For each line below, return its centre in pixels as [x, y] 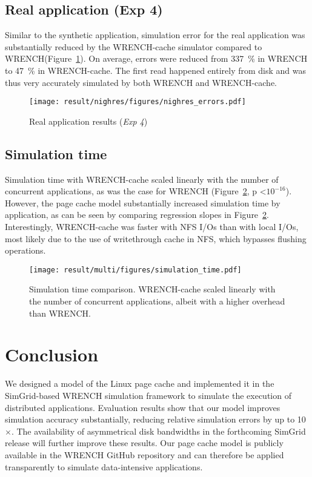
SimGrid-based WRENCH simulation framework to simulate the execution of [148, 395]
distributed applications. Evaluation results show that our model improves [143, 407]
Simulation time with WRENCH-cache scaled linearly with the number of [142, 179]
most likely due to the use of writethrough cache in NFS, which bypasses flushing [156, 238]
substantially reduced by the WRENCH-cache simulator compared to [134, 46]
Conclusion [52, 354]
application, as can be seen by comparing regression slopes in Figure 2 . [137, 215]
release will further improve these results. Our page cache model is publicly [144, 443]
